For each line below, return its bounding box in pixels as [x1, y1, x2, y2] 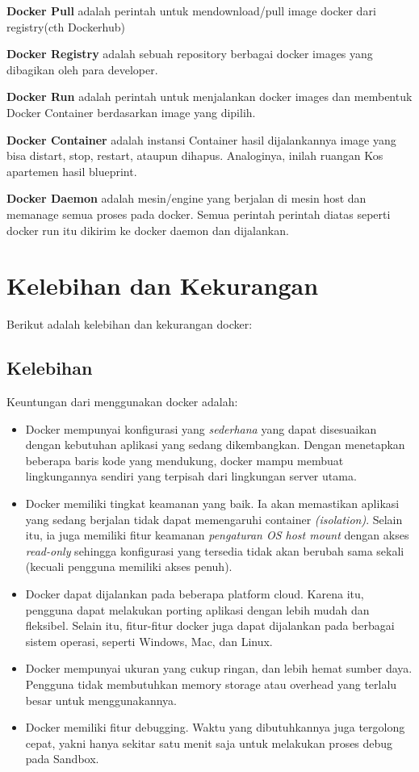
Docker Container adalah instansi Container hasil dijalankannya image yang [6, 131, 396, 148]
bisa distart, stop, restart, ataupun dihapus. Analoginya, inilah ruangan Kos [6, 147, 383, 164]
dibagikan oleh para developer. [6, 61, 158, 78]
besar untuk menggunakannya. [25, 691, 178, 708]
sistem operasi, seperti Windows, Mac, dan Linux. [25, 632, 273, 649]
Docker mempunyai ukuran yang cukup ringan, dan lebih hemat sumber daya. [25, 660, 413, 677]
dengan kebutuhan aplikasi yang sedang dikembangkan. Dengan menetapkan [25, 436, 405, 453]
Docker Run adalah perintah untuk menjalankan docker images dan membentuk [6, 88, 413, 105]
